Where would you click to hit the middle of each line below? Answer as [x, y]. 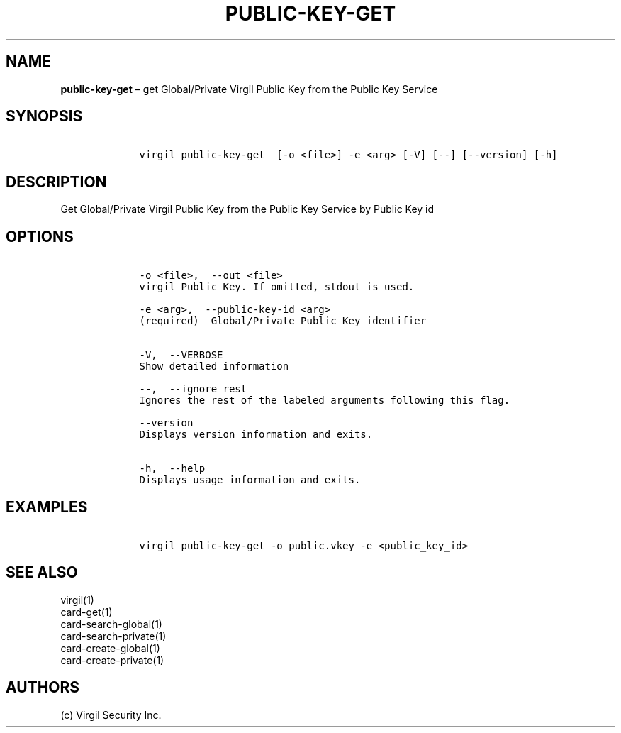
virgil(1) [77, 600]
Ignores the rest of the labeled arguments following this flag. [325, 401]
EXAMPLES [47, 507]
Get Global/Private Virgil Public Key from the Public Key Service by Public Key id [247, 209]
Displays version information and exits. [256, 435]
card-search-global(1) [111, 624]
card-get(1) [86, 612]
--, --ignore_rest [193, 389]
